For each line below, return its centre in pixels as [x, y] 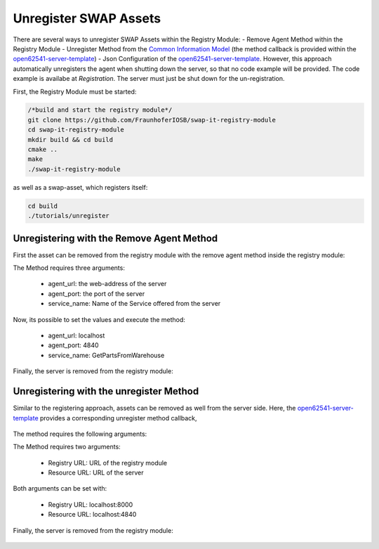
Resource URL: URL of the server [96, 473]
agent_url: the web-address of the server [107, 284]
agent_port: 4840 [73, 345]
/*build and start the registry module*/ [100, 110]
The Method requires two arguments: [67, 447]
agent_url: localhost [77, 336]
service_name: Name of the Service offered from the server [134, 304]
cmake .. [43, 150]
